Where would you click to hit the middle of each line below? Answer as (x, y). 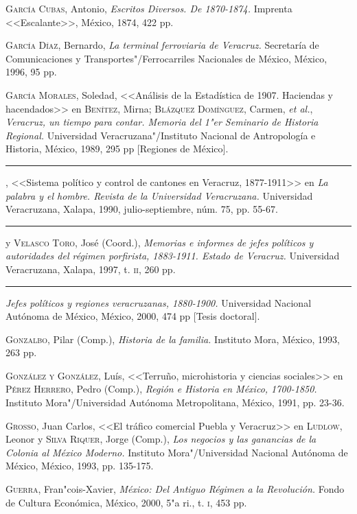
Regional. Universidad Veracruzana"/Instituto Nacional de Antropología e (161, 135)
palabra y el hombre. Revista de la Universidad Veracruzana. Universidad (159, 195)
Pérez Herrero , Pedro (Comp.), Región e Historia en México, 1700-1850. (161, 389)
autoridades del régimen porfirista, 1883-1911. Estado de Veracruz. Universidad (173, 256)
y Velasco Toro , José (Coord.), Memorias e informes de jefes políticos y (160, 242)
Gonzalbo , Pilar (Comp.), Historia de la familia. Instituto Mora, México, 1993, (173, 339)
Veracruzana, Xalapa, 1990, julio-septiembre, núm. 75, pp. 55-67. (142, 209)
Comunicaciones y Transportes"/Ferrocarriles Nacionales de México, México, (166, 58)
